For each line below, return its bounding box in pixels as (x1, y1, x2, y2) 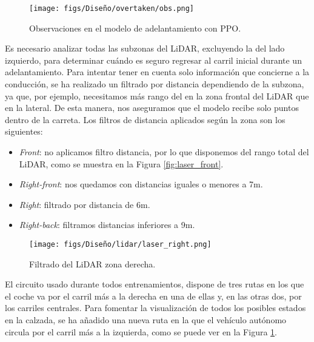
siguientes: (5, 125, 43, 138)
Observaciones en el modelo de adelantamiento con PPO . (29, 21, 241, 34)
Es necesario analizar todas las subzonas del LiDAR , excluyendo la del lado (5, 42, 285, 55)
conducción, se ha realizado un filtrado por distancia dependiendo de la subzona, (5, 78, 304, 90)
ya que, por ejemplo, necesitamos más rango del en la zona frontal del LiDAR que (5, 89, 309, 102)
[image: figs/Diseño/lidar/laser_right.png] (29, 240, 212, 249)
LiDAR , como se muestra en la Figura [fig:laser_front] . (19, 157, 224, 170)
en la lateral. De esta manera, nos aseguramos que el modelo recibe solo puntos (5, 101, 299, 114)
